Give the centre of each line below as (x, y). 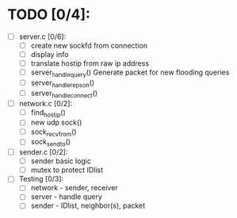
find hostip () (48, 113)
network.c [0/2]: (46, 103)
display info (50, 55)
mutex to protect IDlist (67, 170)
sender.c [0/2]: (43, 152)
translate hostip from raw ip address (90, 63)
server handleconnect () (64, 94)
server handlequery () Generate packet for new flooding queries (130, 73)
